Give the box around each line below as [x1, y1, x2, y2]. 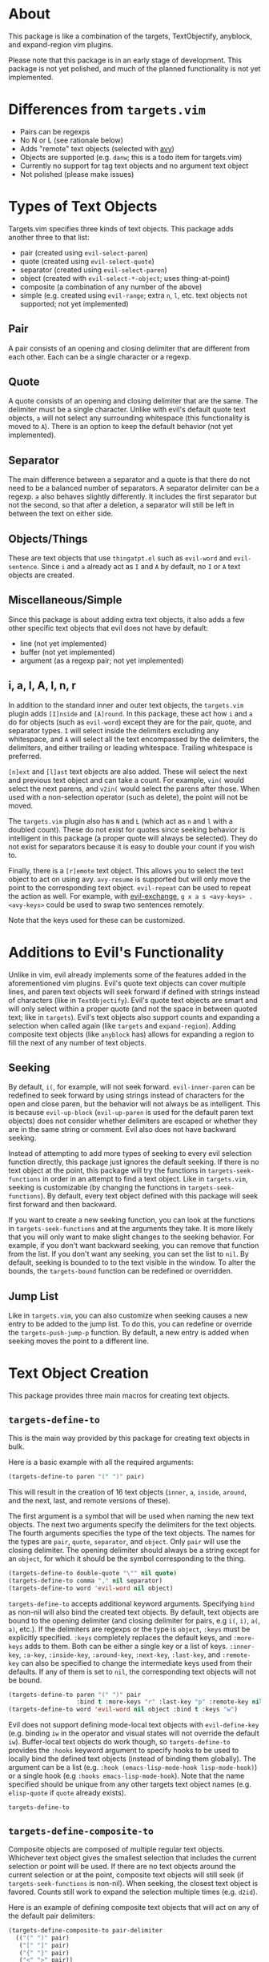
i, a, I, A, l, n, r [8, 679, 76, 692]
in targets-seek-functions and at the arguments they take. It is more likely [8, 1224, 254, 1234]
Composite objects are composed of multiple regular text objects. [8, 1844, 225, 1854]
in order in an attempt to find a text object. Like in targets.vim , [42, 1174, 248, 1184]
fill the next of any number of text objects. [8, 1037, 147, 1047]
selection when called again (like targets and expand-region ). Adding [8, 1021, 236, 1030]
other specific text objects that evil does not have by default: [8, 623, 208, 632]
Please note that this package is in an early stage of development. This [8, 55, 243, 65]
